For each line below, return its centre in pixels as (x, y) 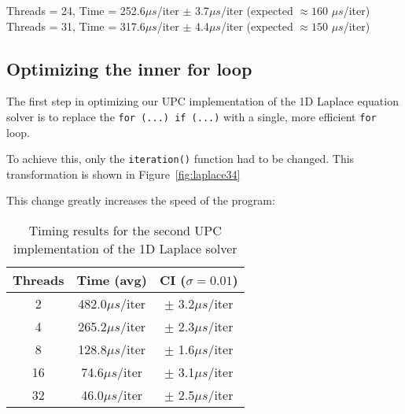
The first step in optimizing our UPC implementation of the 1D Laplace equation (202, 101)
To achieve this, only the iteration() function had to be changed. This (180, 159)
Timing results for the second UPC (125, 231)
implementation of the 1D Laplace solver (125, 249)
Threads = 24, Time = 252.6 (76, 10)
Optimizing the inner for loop (129, 68)
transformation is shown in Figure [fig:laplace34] (123, 174)
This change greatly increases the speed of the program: (141, 200)
